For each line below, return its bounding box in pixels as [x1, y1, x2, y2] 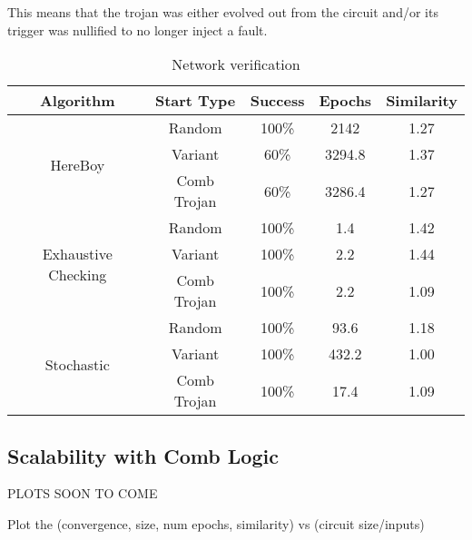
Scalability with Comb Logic [7, 441, 279, 469]
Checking [48, 264, 107, 286]
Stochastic [44, 353, 110, 375]
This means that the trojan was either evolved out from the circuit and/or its [7, 3, 438, 21]
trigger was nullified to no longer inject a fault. [7, 20, 268, 39]
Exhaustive [42, 243, 113, 265]
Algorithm [39, 90, 115, 112]
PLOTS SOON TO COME [7, 484, 158, 503]
